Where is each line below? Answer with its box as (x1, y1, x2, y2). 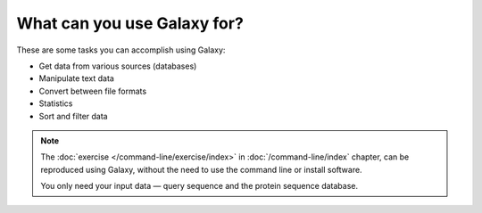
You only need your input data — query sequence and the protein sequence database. (40, 181, 359, 192)
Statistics (38, 98, 73, 109)
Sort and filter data (38, 111, 108, 121)
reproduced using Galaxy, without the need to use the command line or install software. (40, 164, 362, 175)
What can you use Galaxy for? (16, 13, 245, 33)
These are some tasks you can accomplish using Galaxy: (16, 45, 226, 55)
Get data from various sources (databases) (38, 61, 197, 71)
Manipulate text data (38, 73, 115, 84)
